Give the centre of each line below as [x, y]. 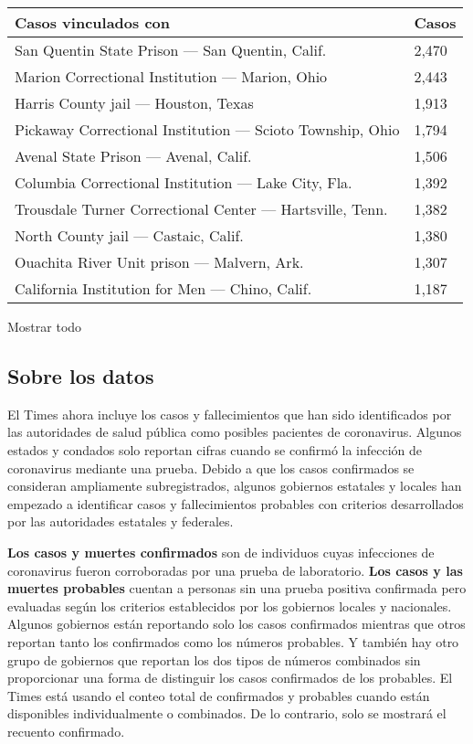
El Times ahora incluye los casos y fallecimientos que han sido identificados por [230, 414]
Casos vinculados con [93, 22]
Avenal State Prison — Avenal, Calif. [133, 156]
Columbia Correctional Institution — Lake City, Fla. [184, 182]
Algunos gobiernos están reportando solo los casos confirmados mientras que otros [236, 624]
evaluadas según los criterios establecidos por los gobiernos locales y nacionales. [230, 606]
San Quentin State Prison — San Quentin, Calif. [171, 50]
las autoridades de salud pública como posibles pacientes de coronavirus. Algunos [235, 432]
